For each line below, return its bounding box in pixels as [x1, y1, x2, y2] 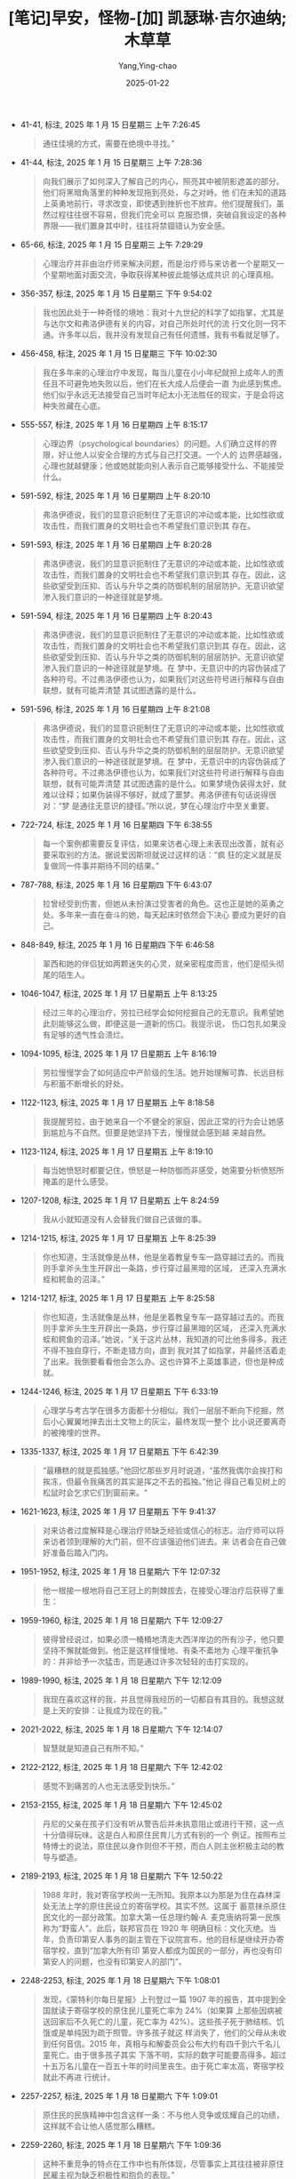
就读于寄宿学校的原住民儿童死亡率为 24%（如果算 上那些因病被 [50, 2005, 283, 2015]
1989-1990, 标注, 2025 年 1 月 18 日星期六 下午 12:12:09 [20, 1675, 222, 1686]
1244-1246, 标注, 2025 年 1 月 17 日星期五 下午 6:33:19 [20, 1386, 219, 1397]
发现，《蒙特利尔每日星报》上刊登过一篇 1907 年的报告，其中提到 [42, 1993, 279, 2005]
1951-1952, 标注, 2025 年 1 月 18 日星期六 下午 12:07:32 [20, 1566, 221, 1576]
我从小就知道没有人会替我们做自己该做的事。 [42, 1214, 207, 1224]
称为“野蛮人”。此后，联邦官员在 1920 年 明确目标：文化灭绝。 [42, 1922, 269, 1934]
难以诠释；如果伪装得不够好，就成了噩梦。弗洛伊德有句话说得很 [42, 789, 276, 800]
